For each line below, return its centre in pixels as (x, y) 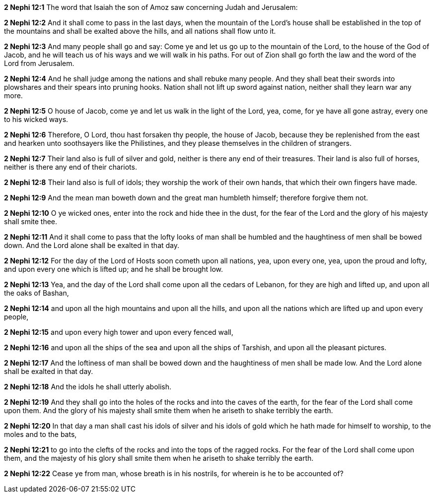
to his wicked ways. (36, 119)
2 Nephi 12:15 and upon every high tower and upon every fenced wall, (119, 332)
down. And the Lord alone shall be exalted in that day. (92, 245)
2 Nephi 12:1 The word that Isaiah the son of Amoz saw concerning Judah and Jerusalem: (151, 7)
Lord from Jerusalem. (39, 63)
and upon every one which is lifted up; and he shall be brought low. (114, 269)
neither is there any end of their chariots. (71, 167)
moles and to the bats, (40, 434)
